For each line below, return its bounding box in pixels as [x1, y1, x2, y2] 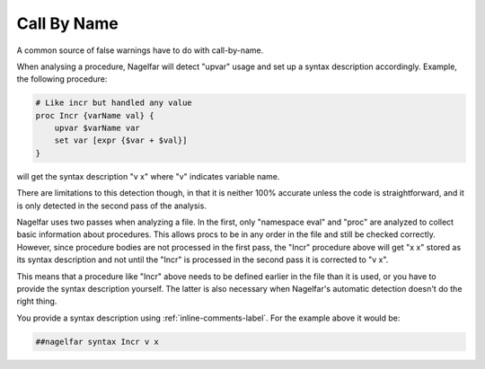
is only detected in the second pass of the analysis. [16, 200, 207, 211]
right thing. [16, 296, 57, 307]
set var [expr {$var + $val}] [54, 136, 188, 145]
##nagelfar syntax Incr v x [35, 337, 159, 347]
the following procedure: [16, 74, 108, 84]
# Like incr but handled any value [35, 98, 192, 108]
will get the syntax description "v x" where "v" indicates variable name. [16, 171, 280, 181]
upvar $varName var [54, 123, 141, 134]
